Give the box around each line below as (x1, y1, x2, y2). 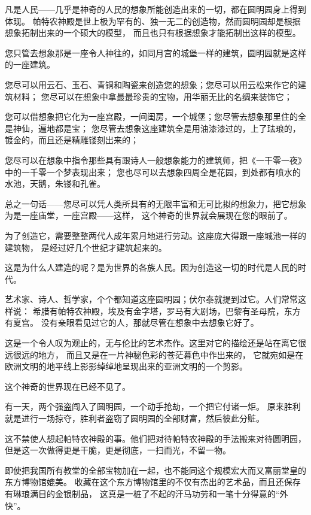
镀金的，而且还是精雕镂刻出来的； (5, 134, 139, 146)
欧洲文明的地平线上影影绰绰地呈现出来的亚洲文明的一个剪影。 (5, 360, 248, 372)
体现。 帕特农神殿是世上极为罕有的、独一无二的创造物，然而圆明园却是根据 (5, 14, 301, 27)
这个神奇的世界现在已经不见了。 (5, 380, 130, 392)
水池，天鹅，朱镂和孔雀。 (5, 177, 105, 190)
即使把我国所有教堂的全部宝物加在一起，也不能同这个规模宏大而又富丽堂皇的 (5, 463, 306, 476)
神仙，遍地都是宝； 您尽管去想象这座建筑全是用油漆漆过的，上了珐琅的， (13, 122, 301, 134)
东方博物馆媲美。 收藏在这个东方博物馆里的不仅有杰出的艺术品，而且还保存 (5, 475, 301, 488)
